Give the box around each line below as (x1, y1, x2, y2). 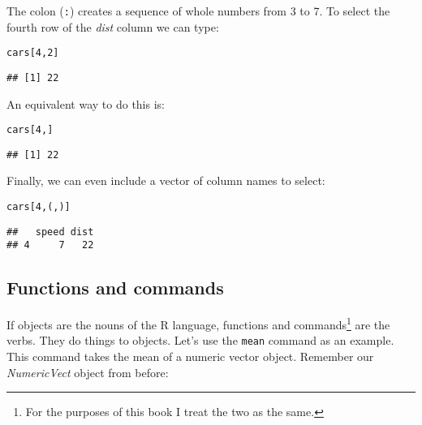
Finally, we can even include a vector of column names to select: (6, 172, 325, 189)
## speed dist (6, 225, 94, 238)
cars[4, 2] (6, 47, 59, 59)
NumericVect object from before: (6, 363, 169, 380)
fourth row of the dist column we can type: (6, 18, 219, 35)
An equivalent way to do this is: (6, 95, 165, 112)
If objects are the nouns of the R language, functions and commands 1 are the (6, 314, 390, 333)
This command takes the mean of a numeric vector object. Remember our (6, 348, 374, 365)
